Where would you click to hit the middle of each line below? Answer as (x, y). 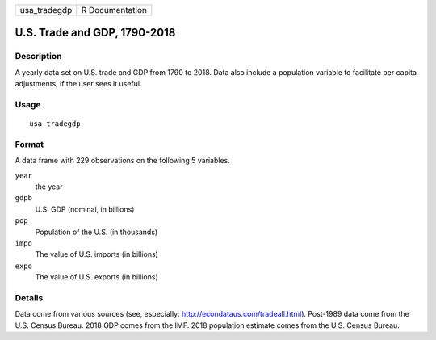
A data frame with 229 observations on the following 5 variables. (122, 161)
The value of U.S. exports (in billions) (97, 277)
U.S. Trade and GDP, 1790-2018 (95, 33)
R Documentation (114, 10)
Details (29, 297)
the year (49, 187)
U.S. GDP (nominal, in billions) (85, 209)
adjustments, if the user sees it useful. (78, 84)
